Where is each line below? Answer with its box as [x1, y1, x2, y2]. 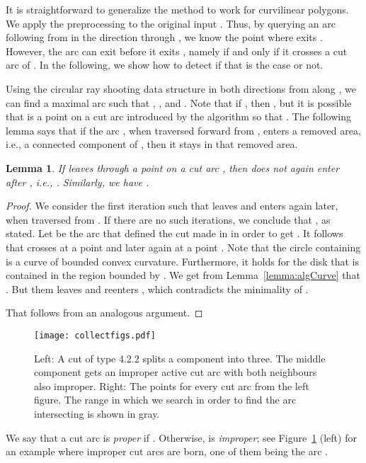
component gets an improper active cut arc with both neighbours [34, 365, 317, 379]
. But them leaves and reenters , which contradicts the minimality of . [6, 281, 309, 296]
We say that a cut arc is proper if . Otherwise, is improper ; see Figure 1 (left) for [6, 430, 357, 445]
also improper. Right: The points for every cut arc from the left [34, 378, 309, 393]
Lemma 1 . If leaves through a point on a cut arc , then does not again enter [6, 160, 340, 175]
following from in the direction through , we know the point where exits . [6, 30, 323, 45]
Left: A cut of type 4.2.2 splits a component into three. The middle [34, 350, 326, 365]
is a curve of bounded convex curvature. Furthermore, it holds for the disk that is [6, 253, 359, 268]
